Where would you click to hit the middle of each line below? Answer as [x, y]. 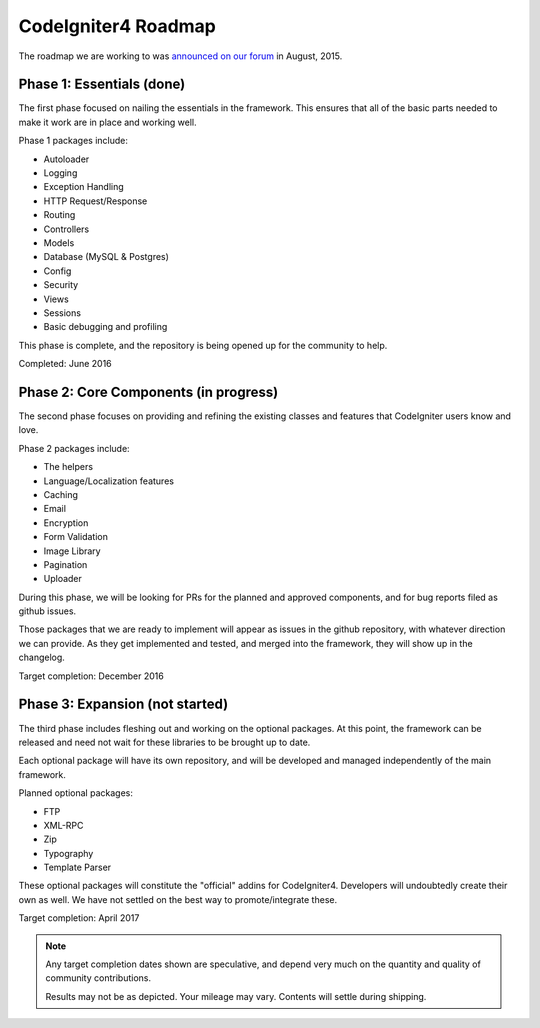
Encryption [66, 522]
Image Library [72, 551]
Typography [68, 853]
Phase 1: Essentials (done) [102, 84]
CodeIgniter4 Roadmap [117, 26]
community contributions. [98, 978]
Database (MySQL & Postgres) [106, 257]
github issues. [47, 611]
